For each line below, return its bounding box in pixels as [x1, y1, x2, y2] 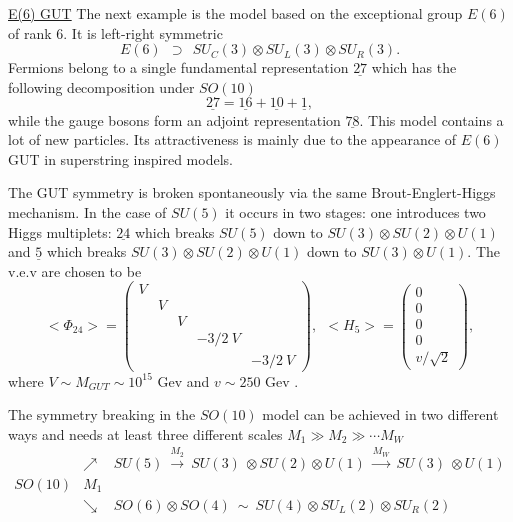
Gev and [157, 370, 210, 391]
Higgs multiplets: [8, 221, 112, 242]
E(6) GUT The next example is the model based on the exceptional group [8, 3, 463, 23]
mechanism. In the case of [8, 201, 167, 222]
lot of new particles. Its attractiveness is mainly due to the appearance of [8, 129, 457, 150]
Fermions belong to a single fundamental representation [8, 57, 349, 78]
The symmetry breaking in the [8, 404, 196, 425]
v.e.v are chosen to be [8, 260, 142, 281]
